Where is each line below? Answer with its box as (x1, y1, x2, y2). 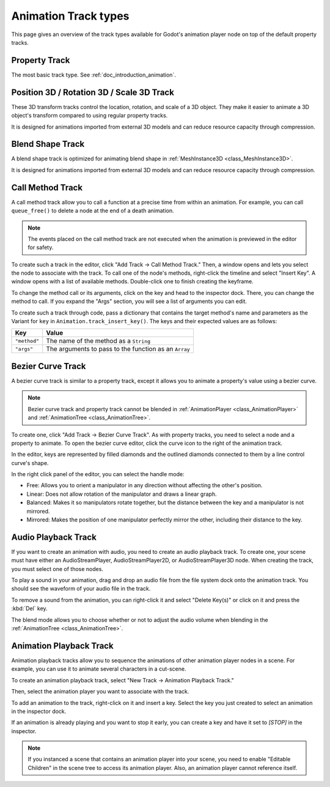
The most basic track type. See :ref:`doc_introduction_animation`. (11, 71, 177, 78)
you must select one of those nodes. (11, 565, 104, 572)
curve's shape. (11, 459, 49, 466)
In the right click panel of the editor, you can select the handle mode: (11, 471, 185, 478)
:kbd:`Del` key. (11, 605, 48, 612)
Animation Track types (11, 9, 130, 23)
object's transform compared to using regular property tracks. (11, 112, 168, 119)
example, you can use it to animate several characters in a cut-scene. (11, 665, 186, 673)
